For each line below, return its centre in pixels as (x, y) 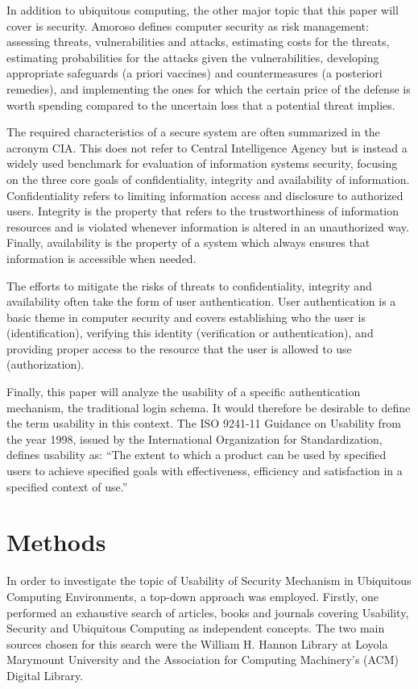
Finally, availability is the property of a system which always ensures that (188, 242)
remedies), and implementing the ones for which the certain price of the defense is (209, 88)
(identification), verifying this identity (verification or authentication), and (190, 333)
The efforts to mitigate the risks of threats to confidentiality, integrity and (189, 285)
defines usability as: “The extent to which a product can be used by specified (197, 455)
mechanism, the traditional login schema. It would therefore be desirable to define (209, 407)
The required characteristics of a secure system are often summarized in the (193, 132)
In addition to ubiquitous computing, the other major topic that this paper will (203, 10)
